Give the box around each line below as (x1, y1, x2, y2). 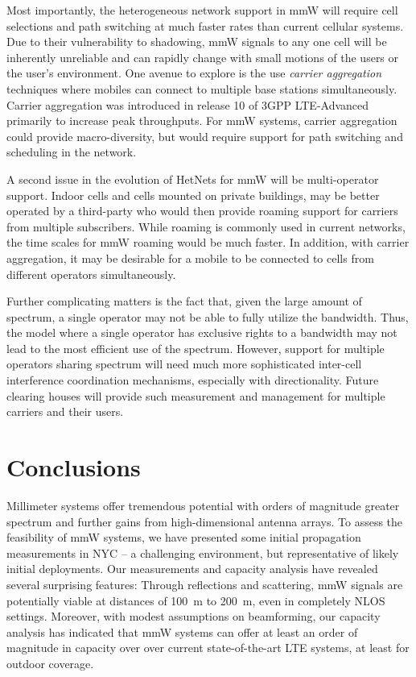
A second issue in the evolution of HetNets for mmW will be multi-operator (6, 170, 379, 187)
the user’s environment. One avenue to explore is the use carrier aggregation (6, 64, 382, 81)
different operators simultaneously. (6, 265, 176, 282)
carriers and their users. (6, 403, 124, 420)
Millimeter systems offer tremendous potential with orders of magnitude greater (6, 496, 400, 513)
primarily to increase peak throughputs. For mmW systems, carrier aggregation (6, 112, 397, 129)
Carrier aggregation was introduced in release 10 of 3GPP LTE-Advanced (6, 96, 369, 113)
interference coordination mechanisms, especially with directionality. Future (6, 372, 379, 388)
